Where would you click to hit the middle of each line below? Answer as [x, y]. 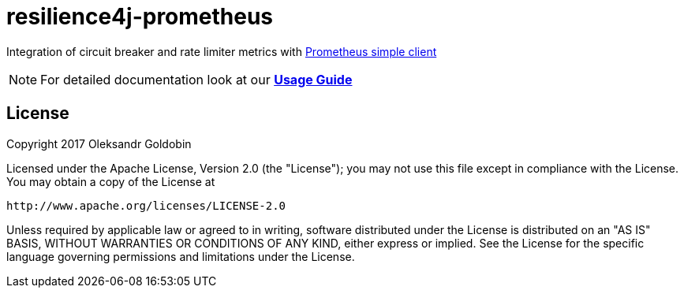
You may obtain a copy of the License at [111, 181]
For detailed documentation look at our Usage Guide [196, 79]
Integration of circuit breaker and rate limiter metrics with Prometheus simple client [222, 51]
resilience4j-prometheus [140, 17]
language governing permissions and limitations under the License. [181, 256]
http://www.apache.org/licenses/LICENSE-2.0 [146, 205]
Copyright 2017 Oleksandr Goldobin [99, 143]
